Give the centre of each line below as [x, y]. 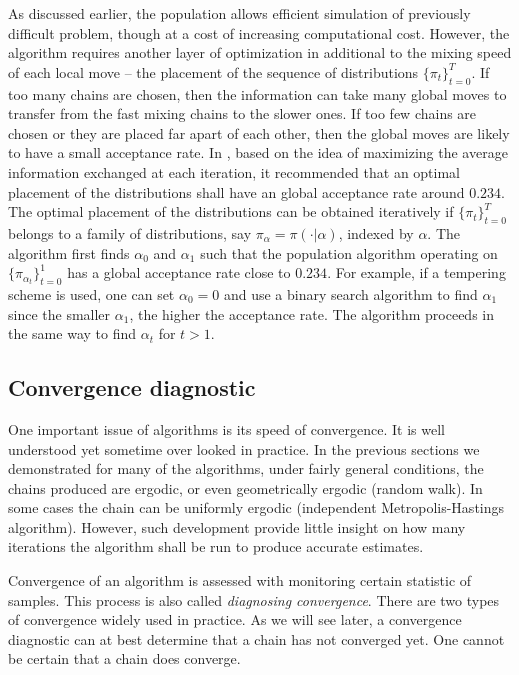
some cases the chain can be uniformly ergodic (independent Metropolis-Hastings [256, 507]
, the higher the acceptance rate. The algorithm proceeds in [311, 313]
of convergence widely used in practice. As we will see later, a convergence [235, 619]
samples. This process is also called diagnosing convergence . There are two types [254, 599]
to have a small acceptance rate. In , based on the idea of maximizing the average [258, 152]
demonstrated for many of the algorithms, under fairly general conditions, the [246, 468]
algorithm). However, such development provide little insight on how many [237, 526]
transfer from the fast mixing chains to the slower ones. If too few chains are [242, 113]
